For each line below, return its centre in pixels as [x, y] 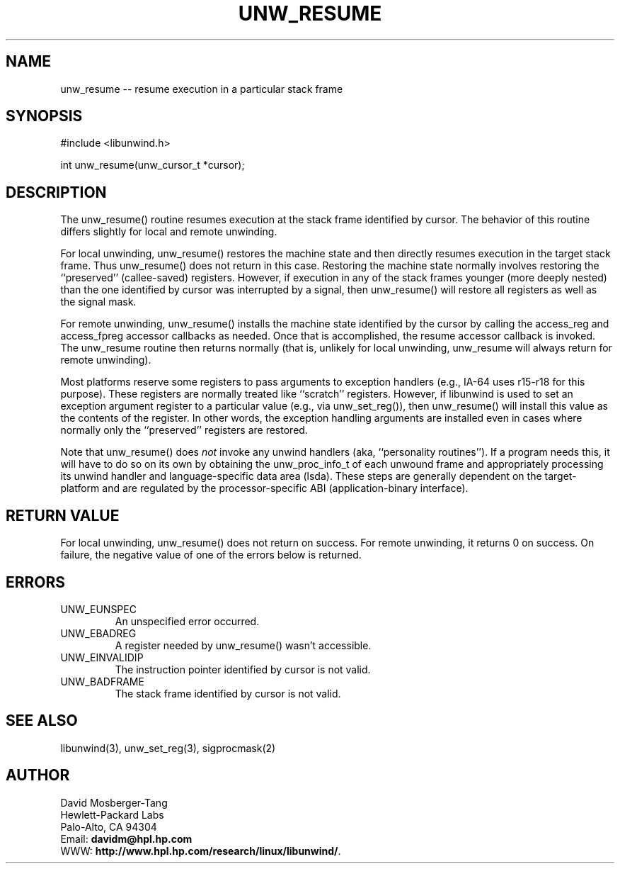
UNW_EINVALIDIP [102, 657]
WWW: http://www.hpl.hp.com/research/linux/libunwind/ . [201, 851]
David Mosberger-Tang [114, 802]
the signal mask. [98, 302]
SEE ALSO [42, 721]
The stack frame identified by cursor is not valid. [228, 693]
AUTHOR [38, 775]
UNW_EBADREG [98, 633]
